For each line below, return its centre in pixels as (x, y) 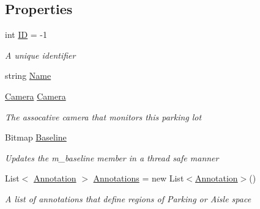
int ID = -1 (26, 35)
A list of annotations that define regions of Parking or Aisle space (128, 198)
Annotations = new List (139, 178)
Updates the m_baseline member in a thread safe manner (112, 157)
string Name (28, 75)
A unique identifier (40, 55)
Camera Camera (35, 96)
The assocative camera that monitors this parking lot (103, 116)
